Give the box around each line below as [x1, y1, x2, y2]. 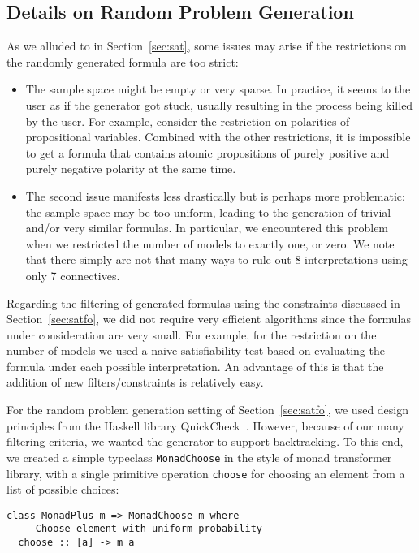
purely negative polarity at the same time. [25, 160, 236, 177]
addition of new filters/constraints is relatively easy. [6, 374, 264, 391]
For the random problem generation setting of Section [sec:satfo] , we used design [6, 401, 409, 418]
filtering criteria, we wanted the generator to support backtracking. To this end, [6, 433, 404, 450]
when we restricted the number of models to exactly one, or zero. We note [25, 235, 395, 252]
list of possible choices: [6, 481, 119, 498]
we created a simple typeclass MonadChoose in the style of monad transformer [6, 448, 392, 465]
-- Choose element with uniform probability [18, 523, 262, 535]
